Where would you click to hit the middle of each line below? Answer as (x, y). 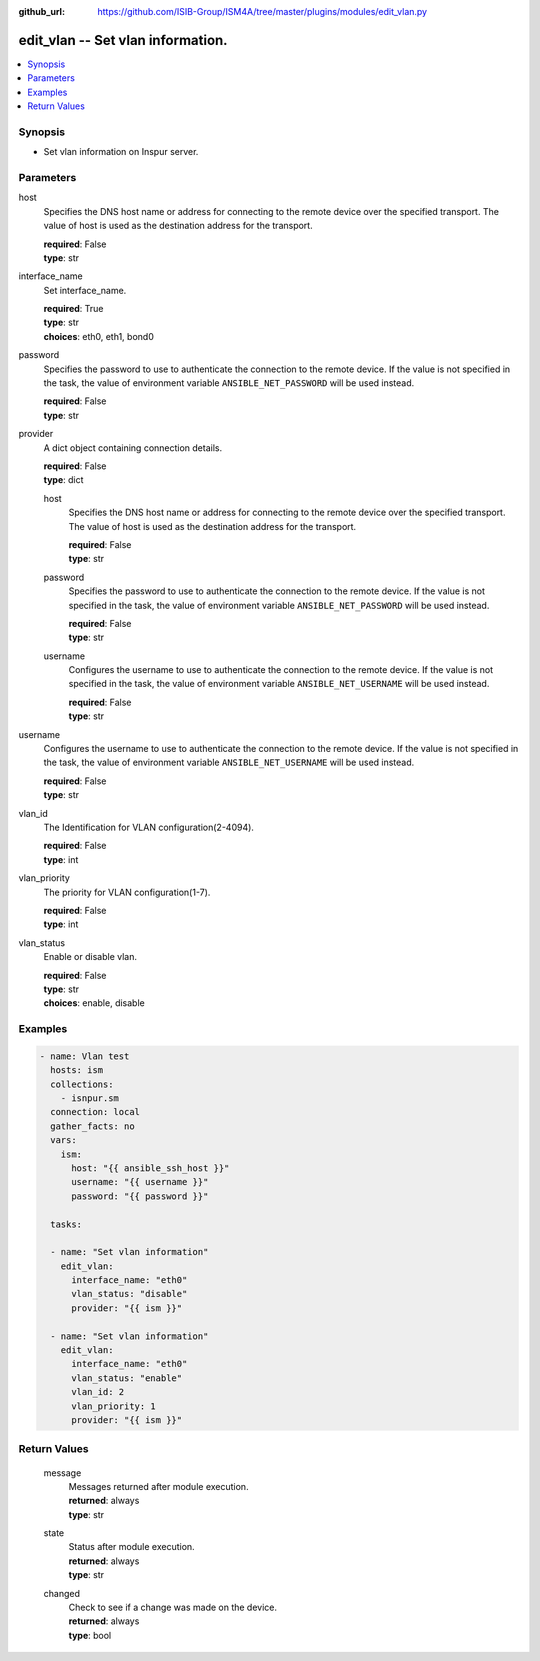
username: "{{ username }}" (140, 1182)
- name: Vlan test (84, 1056)
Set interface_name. (85, 290)
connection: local (95, 1112)
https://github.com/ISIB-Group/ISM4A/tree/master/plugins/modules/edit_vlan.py (262, 11)
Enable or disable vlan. (90, 957)
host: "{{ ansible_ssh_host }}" (150, 1168)
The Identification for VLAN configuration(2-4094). (149, 827)
